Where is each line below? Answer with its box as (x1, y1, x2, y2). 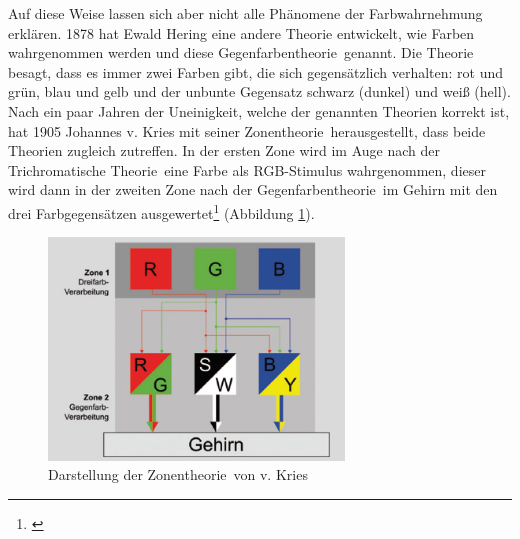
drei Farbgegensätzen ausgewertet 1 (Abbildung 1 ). (8, 199, 315, 223)
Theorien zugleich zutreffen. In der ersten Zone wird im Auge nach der (8, 140, 440, 161)
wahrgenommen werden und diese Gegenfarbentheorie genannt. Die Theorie (8, 42, 474, 63)
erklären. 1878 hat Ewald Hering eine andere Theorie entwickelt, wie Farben (8, 22, 475, 43)
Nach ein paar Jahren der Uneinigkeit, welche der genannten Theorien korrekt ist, (8, 100, 510, 121)
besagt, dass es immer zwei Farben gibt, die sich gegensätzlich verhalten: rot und (8, 61, 504, 82)
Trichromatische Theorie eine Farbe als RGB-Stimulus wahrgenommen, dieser (8, 159, 486, 180)
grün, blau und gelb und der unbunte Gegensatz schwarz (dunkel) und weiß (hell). (8, 81, 511, 102)
